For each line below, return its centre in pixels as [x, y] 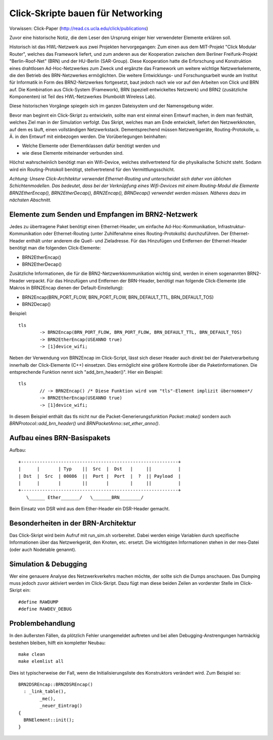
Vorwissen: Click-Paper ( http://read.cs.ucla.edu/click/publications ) [79, 28]
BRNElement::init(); [49, 720]
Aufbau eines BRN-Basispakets [60, 438]
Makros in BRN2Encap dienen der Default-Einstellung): [66, 288]
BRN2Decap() [36, 304]
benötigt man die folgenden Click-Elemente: [55, 248]
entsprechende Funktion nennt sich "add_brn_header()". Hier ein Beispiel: [86, 372]
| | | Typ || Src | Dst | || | [100, 469]
